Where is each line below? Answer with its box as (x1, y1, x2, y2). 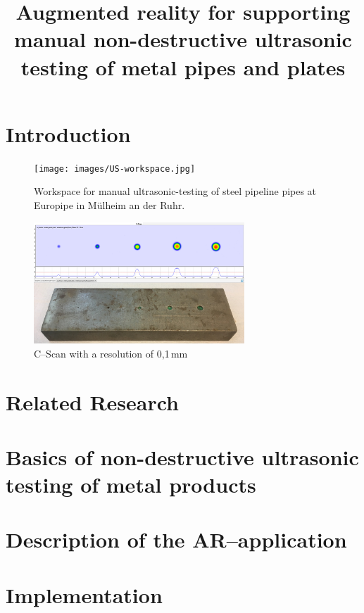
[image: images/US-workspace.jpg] (34, 163, 196, 174)
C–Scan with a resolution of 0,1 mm (34, 346, 188, 360)
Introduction (6, 119, 131, 148)
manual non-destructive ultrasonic (14, 25, 352, 53)
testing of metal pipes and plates (20, 52, 346, 81)
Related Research (6, 387, 180, 416)
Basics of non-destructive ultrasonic (6, 442, 359, 471)
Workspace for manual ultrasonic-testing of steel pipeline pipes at (34, 184, 317, 198)
